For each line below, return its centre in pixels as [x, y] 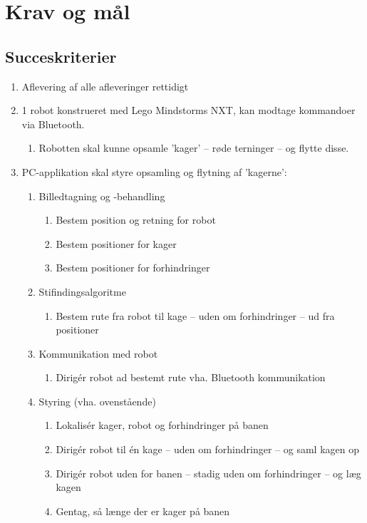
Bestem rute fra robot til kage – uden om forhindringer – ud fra [195, 315]
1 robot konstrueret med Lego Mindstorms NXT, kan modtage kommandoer [188, 110]
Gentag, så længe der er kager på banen [143, 511]
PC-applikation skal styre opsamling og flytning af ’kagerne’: [154, 171]
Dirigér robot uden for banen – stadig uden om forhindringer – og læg [208, 473]
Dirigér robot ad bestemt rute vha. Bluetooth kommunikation [191, 377]
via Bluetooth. [53, 124]
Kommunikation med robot [98, 353]
